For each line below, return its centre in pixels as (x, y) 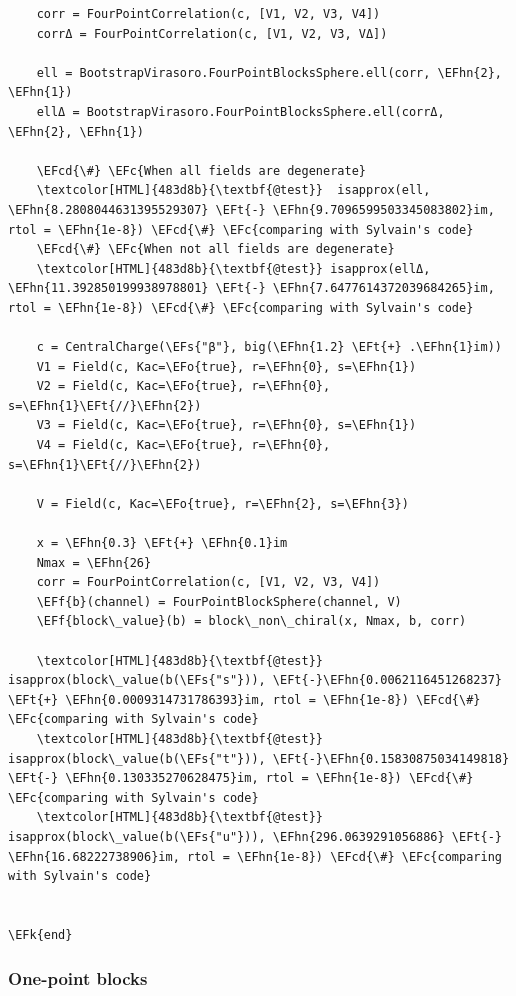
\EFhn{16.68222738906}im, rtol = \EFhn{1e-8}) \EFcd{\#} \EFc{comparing (255, 856)
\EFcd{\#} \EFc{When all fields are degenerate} (201, 170)
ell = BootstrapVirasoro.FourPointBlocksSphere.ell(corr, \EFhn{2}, (269, 72)
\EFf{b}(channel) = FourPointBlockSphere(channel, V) (219, 601)
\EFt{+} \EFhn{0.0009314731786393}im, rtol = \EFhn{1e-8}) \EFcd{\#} (244, 699)
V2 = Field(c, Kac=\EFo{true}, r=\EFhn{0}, (183, 386)
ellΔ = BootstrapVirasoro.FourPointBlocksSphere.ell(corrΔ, (240, 111)
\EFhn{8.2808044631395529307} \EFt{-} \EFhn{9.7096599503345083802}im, (251, 209)
